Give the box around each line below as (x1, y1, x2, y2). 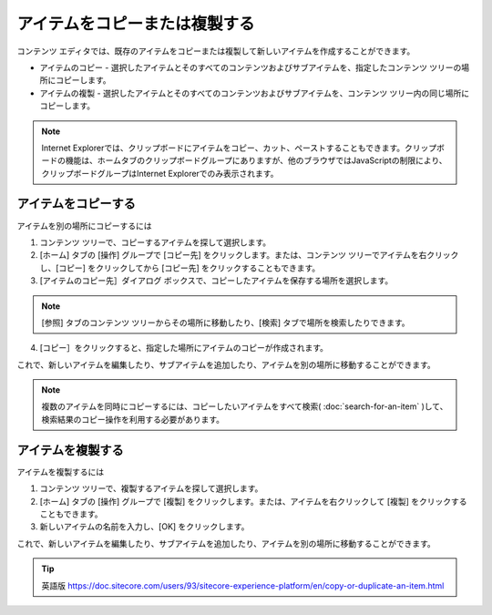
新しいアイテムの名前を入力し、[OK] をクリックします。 (39, 521, 250, 532)
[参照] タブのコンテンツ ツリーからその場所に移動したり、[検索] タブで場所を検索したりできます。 (41, 317, 410, 328)
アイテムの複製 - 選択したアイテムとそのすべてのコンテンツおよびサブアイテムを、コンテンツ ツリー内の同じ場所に (39, 87, 470, 98)
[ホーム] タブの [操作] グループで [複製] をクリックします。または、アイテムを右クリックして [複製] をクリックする (39, 496, 467, 507)
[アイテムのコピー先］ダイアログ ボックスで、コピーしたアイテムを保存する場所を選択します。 (39, 275, 394, 286)
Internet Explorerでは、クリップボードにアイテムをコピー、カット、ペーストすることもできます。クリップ (41, 142, 437, 153)
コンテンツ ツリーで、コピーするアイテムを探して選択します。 (39, 237, 272, 248)
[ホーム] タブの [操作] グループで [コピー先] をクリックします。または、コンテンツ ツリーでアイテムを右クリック (39, 250, 459, 261)
